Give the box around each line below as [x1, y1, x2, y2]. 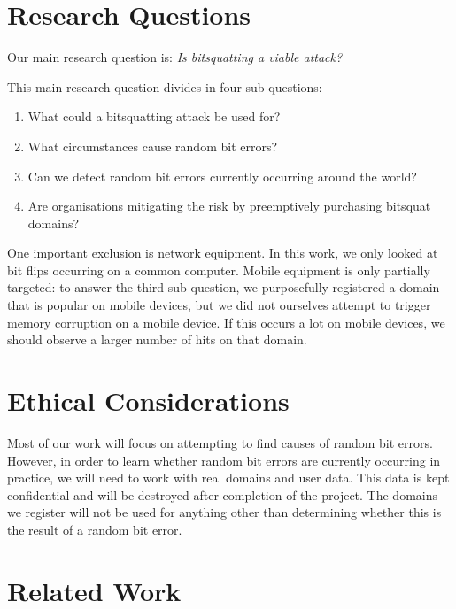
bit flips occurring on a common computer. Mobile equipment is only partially [7, 260, 430, 279]
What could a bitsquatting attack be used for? [27, 107, 281, 126]
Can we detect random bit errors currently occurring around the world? [27, 166, 417, 185]
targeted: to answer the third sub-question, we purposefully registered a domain [7, 278, 440, 297]
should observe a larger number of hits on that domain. [7, 330, 307, 349]
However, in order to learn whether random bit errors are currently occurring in [7, 451, 441, 469]
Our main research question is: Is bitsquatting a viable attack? [7, 48, 343, 66]
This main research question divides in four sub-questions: [7, 77, 322, 96]
